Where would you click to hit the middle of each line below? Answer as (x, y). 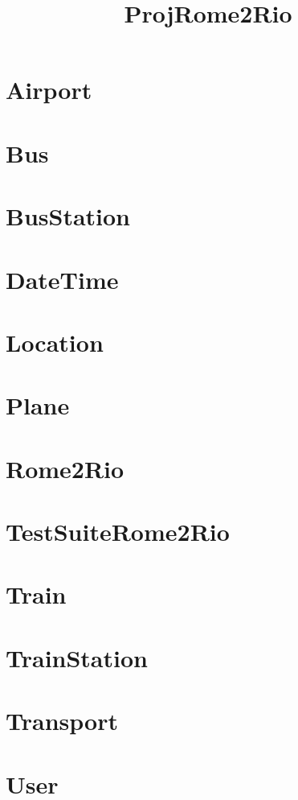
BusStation (68, 216)
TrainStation (77, 657)
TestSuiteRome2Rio (118, 531)
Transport (62, 721)
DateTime (62, 279)
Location (55, 342)
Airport (49, 90)
